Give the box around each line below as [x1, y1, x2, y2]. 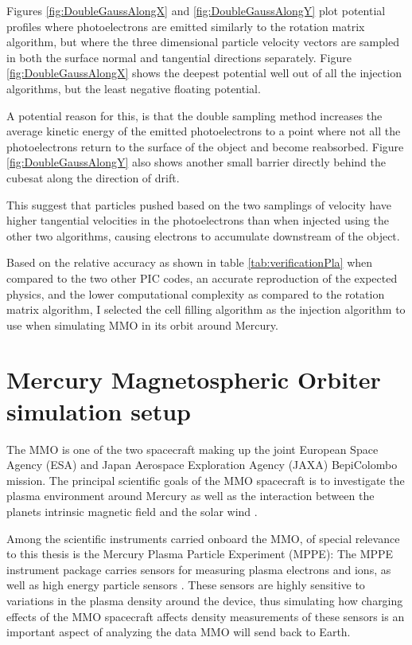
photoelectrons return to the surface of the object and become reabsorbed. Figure [6, 138, 404, 154]
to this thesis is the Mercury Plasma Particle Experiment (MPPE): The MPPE [6, 545, 394, 562]
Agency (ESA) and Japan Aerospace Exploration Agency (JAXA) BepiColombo [6, 456, 398, 473]
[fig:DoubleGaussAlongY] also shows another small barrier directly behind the [6, 154, 387, 170]
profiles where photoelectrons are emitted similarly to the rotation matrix [6, 18, 365, 34]
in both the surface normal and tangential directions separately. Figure [6, 49, 352, 65]
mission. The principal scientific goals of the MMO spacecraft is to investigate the [6, 471, 405, 488]
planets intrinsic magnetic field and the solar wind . [6, 502, 258, 519]
